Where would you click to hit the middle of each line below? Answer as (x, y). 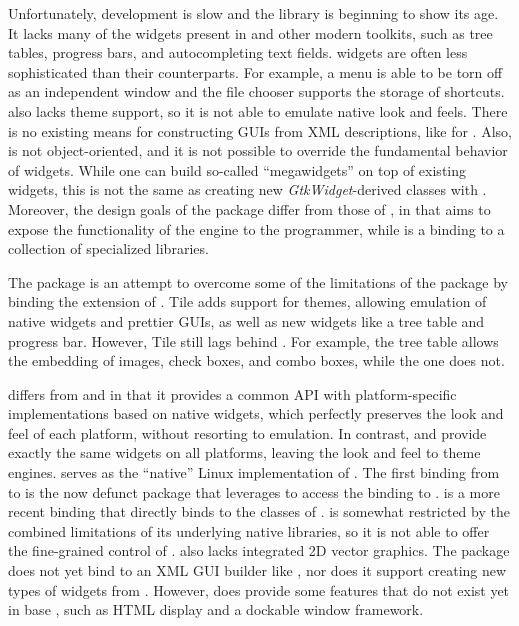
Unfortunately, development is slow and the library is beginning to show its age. (253, 13)
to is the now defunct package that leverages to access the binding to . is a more (254, 491)
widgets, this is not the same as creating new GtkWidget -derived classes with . (247, 189)
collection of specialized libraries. (108, 248)
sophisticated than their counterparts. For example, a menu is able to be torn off (255, 71)
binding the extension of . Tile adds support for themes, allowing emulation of (247, 301)
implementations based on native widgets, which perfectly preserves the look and (256, 413)
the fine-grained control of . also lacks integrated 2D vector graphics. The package (259, 550)
